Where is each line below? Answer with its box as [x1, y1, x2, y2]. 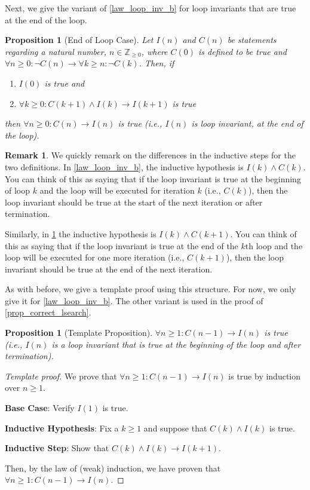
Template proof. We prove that [5, 369, 117, 382]
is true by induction [228, 369, 301, 382]
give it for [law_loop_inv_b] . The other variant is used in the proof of [5, 294, 263, 307]
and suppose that [143, 421, 207, 434]
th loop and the [245, 239, 303, 252]
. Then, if [139, 57, 174, 69]
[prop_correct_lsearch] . [5, 306, 91, 318]
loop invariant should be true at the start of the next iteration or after [5, 195, 263, 208]
